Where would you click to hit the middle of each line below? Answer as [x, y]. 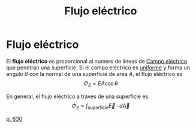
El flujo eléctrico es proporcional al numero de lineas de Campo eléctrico [97, 61]
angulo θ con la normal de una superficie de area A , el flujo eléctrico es [94, 74]
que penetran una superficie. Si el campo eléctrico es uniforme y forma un [98, 68]
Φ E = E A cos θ [101, 84]
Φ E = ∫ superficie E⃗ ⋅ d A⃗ [101, 106]
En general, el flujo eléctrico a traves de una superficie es [77, 96]
